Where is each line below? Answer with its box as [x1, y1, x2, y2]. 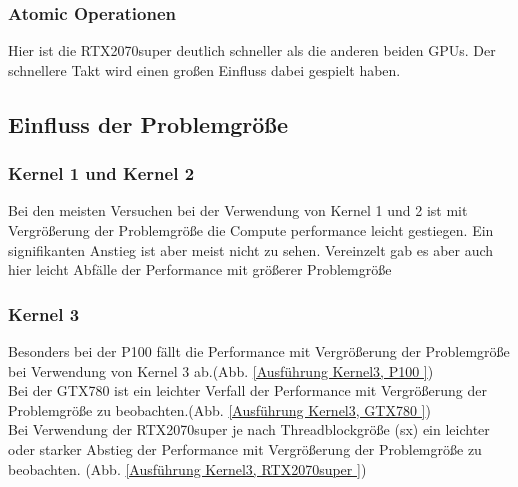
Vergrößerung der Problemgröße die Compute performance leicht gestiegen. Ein [8, 220, 494, 240]
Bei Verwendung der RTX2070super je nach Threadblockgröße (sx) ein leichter [8, 419, 490, 440]
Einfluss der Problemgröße [8, 108, 288, 139]
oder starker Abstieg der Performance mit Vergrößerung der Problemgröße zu [8, 438, 482, 459]
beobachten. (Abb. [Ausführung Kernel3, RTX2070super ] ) [8, 458, 367, 479]
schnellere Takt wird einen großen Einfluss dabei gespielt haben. [8, 59, 401, 80]
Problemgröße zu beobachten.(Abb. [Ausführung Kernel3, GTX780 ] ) [8, 399, 431, 420]
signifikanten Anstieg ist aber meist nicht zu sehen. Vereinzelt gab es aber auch [8, 239, 494, 260]
